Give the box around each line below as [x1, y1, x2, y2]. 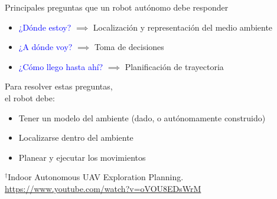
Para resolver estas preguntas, [5, 80, 113, 92]
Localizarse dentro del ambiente [18, 131, 133, 144]
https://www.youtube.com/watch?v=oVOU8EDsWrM [5, 182, 201, 194]
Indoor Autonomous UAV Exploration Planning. [8, 171, 184, 183]
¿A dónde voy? [18, 41, 73, 53]
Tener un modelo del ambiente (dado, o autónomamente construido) [18, 111, 266, 124]
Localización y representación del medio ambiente [93, 21, 273, 33]
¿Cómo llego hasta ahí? [18, 60, 103, 72]
